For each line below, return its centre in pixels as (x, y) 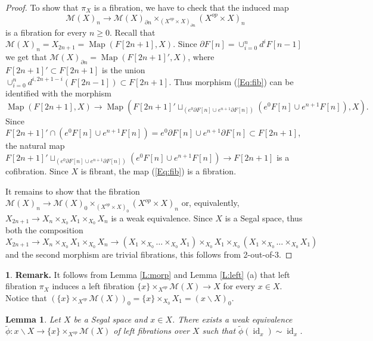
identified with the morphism (58, 93)
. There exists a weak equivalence (232, 319)
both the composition (44, 230)
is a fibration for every (46, 32)
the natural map (35, 146)
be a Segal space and (111, 319)
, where (201, 57)
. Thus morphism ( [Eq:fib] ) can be (231, 81)
